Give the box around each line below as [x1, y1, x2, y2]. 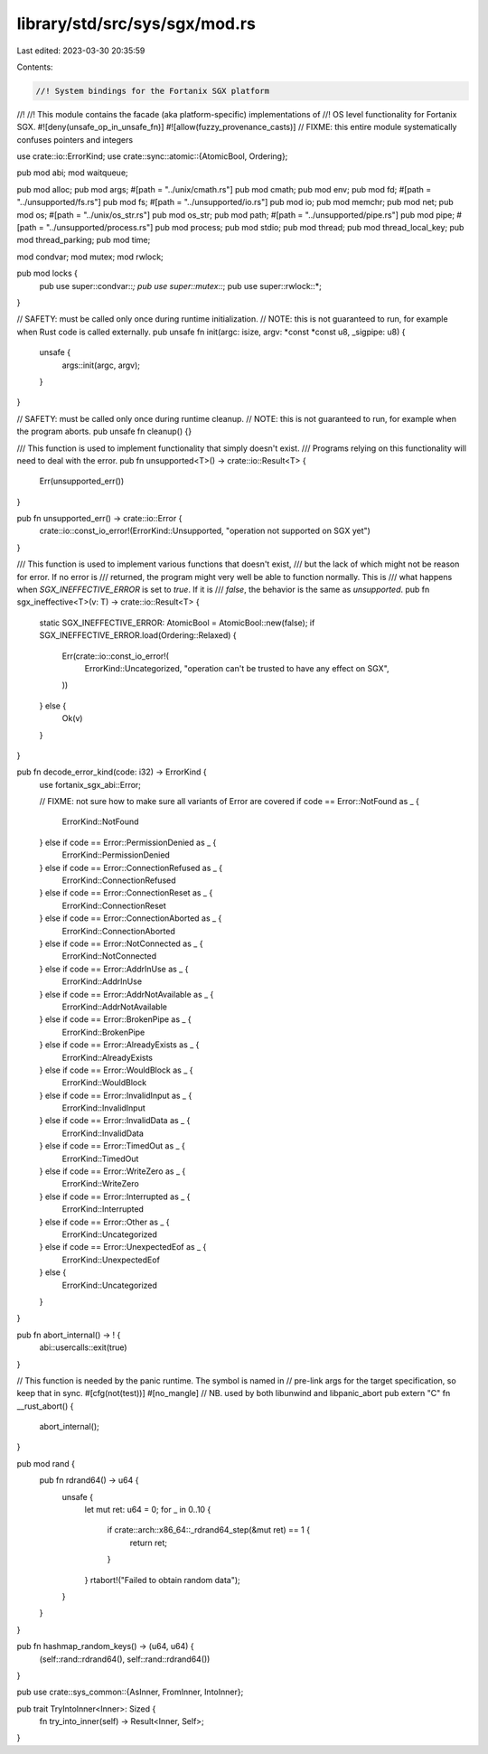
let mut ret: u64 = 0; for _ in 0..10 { [84, 1505, 211, 1515]
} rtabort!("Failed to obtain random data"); [84, 1574, 241, 1585]
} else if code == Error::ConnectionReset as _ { [39, 887, 213, 898]
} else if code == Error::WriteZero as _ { [39, 1166, 186, 1177]
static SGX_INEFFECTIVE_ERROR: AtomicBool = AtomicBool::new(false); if [39, 617, 315, 628]
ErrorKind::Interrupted [61, 1204, 145, 1215]
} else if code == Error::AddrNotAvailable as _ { [39, 989, 214, 999]
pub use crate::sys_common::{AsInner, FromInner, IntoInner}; [16, 1686, 244, 1698]
